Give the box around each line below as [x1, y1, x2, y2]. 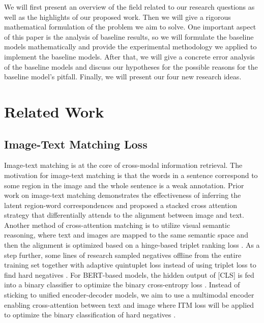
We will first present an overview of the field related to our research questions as [4, 2, 255, 12]
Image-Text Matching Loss [4, 136, 148, 152]
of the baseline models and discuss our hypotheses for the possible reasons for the [4, 61, 258, 72]
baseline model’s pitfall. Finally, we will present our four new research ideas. [4, 71, 242, 82]
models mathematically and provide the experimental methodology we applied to [4, 41, 257, 52]
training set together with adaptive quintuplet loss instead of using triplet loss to [4, 259, 256, 270]
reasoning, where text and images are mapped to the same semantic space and [4, 229, 248, 240]
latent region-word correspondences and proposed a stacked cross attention [4, 199, 238, 210]
